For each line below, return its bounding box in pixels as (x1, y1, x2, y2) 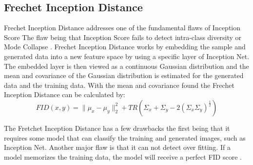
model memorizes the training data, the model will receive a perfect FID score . (4, 151, 242, 162)
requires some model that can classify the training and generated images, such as (4, 132, 246, 143)
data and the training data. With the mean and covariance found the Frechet (4, 80, 234, 90)
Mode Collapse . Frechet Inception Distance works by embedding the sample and (4, 41, 246, 52)
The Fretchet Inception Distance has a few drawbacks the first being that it (4, 123, 230, 133)
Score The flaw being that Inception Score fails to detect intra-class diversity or (4, 32, 241, 42)
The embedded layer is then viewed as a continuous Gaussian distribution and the (4, 61, 249, 71)
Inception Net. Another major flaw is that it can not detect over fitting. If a (4, 142, 231, 152)
